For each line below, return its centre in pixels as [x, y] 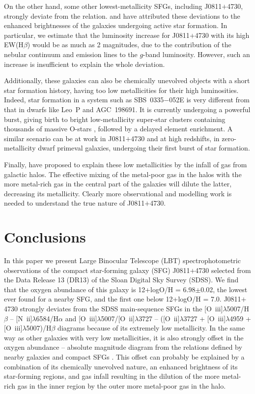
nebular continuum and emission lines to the [71, 54]
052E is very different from [209, 100]
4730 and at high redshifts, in [175, 138]
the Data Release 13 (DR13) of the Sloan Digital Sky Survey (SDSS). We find [121, 280]
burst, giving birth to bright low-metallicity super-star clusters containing [115, 119]
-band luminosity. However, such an [197, 54]
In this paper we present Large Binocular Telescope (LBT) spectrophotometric [122, 260]
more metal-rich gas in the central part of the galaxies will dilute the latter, [118, 184]
